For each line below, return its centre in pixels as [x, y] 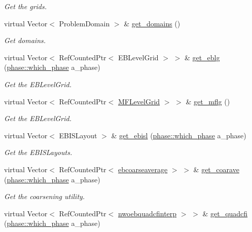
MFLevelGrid [139, 101]
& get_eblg [202, 57]
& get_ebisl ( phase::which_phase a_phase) [179, 135]
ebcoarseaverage [143, 169]
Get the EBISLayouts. [38, 152]
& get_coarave [216, 169]
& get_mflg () [208, 101]
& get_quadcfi [225, 213]
